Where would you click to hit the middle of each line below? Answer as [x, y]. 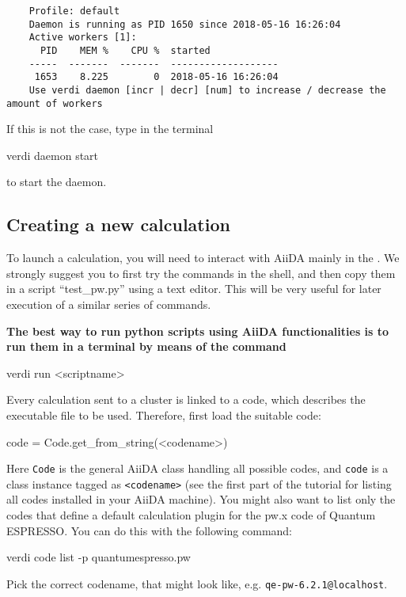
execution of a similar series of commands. [109, 304]
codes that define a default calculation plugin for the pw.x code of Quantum [191, 515]
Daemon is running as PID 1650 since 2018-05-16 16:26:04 [185, 24]
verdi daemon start [53, 155]
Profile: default [74, 11]
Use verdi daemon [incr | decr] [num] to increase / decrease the [207, 90]
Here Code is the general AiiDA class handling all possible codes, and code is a [197, 468]
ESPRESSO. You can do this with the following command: [150, 530]
